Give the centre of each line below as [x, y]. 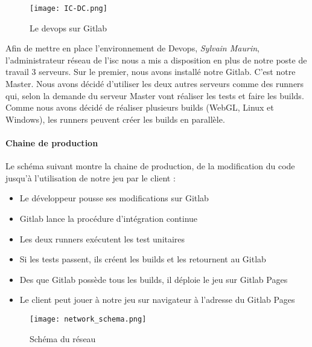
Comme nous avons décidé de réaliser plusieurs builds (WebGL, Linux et [140, 107]
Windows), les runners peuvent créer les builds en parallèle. [115, 119]
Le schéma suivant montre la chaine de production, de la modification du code [150, 166]
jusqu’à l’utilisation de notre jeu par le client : [91, 177]
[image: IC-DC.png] [68, 8]
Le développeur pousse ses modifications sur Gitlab [114, 198]
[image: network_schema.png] [88, 319]
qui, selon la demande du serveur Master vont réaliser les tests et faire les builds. [155, 95]
